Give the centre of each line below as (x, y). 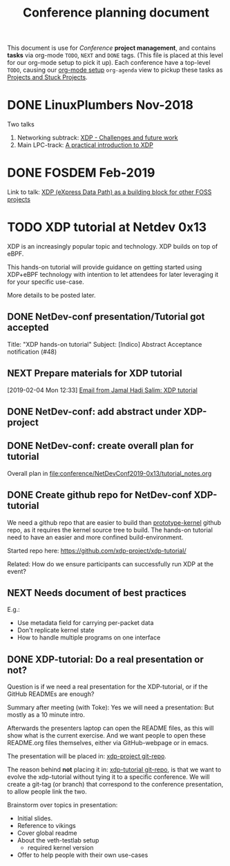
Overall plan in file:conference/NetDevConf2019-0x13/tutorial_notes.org (109, 473)
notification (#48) (32, 352)
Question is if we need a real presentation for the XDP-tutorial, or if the (108, 687)
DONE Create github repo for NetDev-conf (99, 495)
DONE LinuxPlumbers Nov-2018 (100, 105)
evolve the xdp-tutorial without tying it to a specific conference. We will (108, 777)
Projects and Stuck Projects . (47, 77)
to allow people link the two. (47, 791)
